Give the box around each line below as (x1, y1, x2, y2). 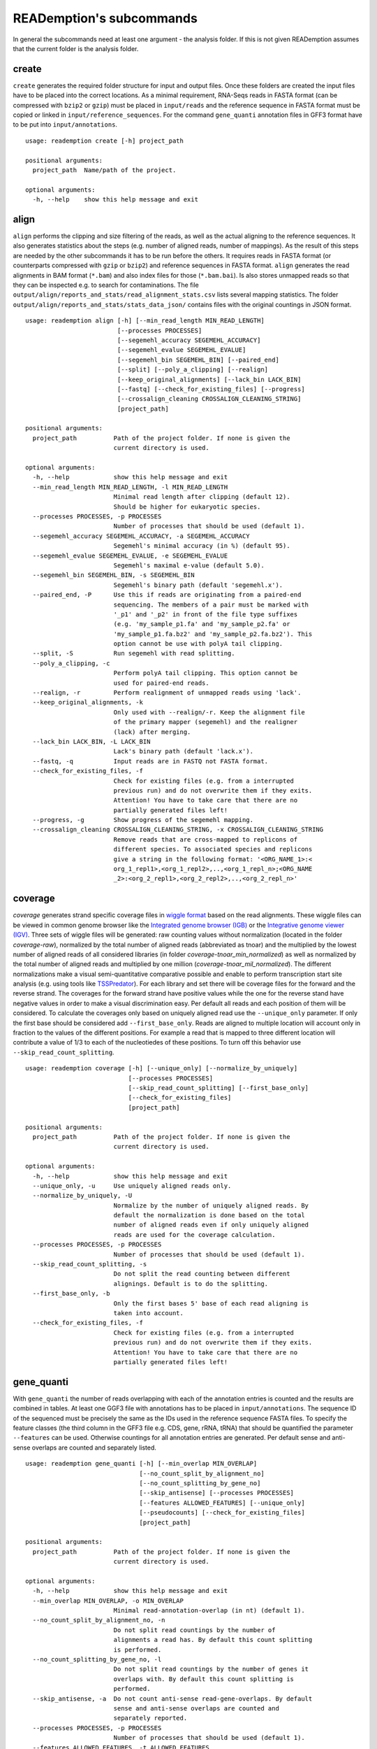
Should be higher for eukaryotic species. (113, 502, 261, 511)
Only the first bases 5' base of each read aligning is (113, 1299, 309, 1308)
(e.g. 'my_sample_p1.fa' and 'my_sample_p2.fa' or (113, 620, 290, 628)
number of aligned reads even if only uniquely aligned (113, 1221, 309, 1229)
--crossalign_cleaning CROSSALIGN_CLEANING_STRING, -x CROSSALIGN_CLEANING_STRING (32, 826, 324, 834)
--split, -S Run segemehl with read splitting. (32, 649, 235, 658)
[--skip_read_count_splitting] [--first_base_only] (128, 1084, 309, 1091)
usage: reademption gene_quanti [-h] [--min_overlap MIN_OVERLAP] (25, 1459, 258, 1468)
